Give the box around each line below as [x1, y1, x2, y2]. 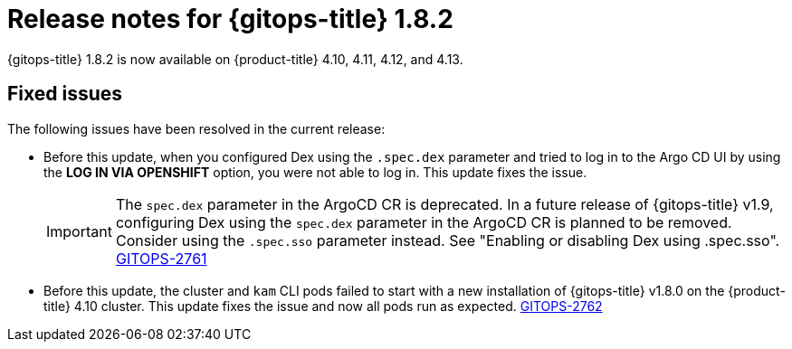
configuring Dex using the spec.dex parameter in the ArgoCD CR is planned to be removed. [115, 212, 732, 231]
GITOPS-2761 [115, 249, 207, 268]
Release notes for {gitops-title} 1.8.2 [7, 4, 453, 34]
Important [46, 222, 112, 241]
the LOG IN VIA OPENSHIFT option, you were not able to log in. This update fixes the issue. [43, 164, 587, 180]
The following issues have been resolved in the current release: [7, 120, 386, 137]
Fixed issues [7, 82, 123, 106]
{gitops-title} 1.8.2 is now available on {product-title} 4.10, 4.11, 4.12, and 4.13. [7, 51, 463, 67]
